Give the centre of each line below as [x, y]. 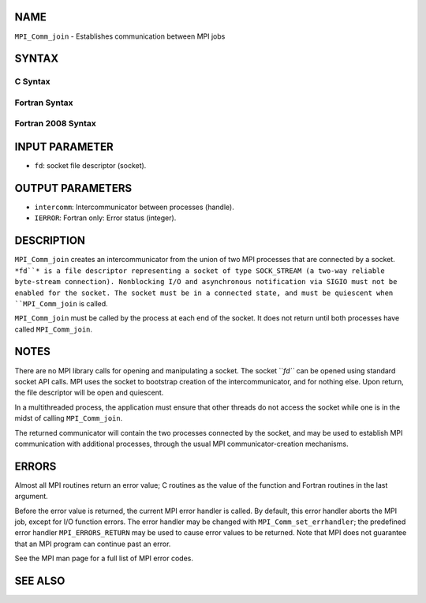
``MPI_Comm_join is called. [61, 303]
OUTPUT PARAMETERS [73, 188]
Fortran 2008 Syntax [55, 124]
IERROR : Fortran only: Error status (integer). [105, 218]
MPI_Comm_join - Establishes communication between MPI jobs [120, 36]
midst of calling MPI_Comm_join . [69, 418]
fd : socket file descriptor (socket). [90, 166]
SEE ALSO [40, 581]
